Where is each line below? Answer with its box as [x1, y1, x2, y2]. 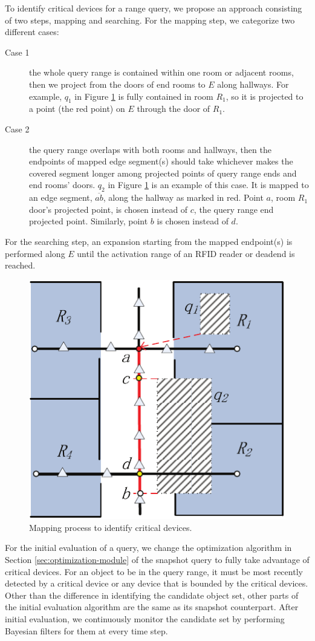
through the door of [137, 102, 210, 115]
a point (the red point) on [29, 102, 125, 115]
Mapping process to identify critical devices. [29, 521, 192, 533]
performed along [5, 247, 65, 259]
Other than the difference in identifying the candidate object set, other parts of [5, 588, 299, 601]
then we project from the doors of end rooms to [29, 77, 206, 90]
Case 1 [5, 45, 30, 58]
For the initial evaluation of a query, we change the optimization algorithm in [5, 541, 292, 554]
